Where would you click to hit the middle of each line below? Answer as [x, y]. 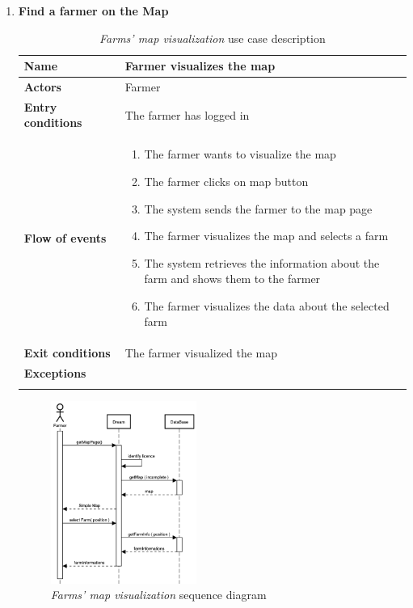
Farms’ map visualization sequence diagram [158, 595]
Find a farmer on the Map [93, 11]
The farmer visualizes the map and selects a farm [266, 236]
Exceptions [55, 373]
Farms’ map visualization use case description [213, 38]
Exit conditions [67, 353]
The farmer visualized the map [201, 353]
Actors [42, 87]
